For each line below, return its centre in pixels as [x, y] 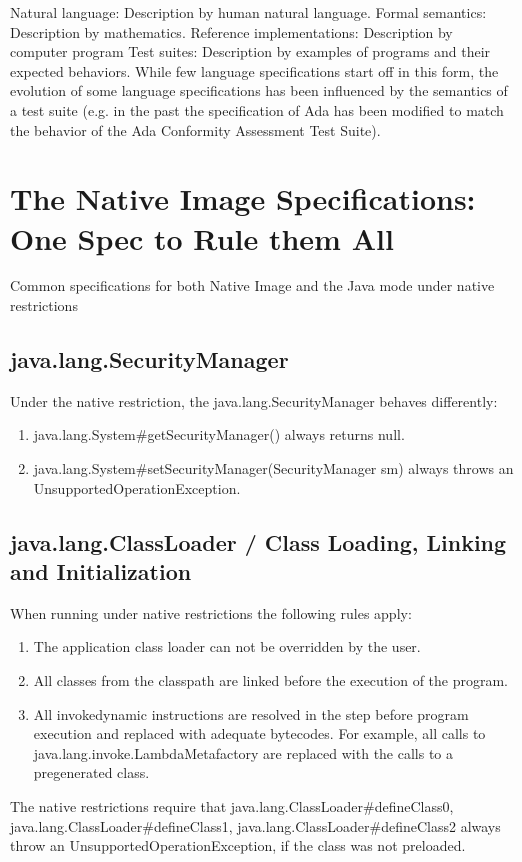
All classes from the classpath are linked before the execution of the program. [271, 680]
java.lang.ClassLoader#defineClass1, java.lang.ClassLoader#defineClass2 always [255, 825]
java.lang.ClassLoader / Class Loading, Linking [258, 541]
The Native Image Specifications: [243, 198]
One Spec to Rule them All [202, 237]
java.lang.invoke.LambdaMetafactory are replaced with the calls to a [243, 752]
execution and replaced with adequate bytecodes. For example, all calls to [259, 733]
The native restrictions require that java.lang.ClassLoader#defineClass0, [232, 805]
